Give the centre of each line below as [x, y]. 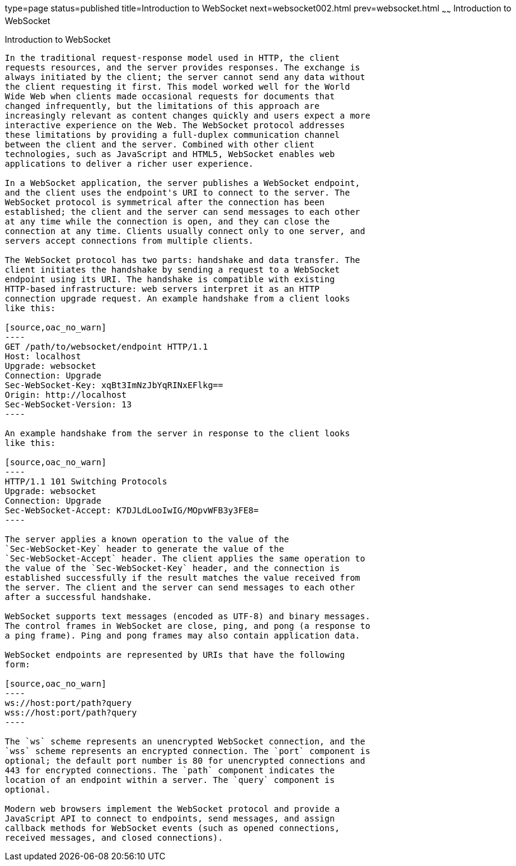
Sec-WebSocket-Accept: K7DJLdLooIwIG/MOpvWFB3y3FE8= [132, 510]
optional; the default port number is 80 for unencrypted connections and [185, 760]
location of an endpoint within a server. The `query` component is [170, 780]
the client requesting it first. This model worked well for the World [178, 86]
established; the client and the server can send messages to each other [183, 212]
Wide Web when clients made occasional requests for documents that [170, 96]
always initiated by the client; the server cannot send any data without [185, 77]
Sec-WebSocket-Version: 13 [68, 404]
